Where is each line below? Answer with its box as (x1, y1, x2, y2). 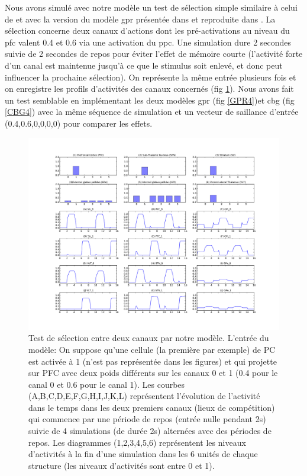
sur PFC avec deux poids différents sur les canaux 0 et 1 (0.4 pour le (28, 366, 278, 379)
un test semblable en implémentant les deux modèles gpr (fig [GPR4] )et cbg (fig (5, 94, 295, 106)
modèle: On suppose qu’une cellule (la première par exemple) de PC (28, 343, 276, 355)
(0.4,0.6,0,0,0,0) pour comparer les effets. (5, 117, 153, 129)
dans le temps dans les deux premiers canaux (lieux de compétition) (28, 401, 275, 413)
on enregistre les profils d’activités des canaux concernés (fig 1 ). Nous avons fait (5, 82, 294, 95)
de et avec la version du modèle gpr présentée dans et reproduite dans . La (5, 12, 276, 25)
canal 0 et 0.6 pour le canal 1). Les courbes (28, 378, 185, 390)
